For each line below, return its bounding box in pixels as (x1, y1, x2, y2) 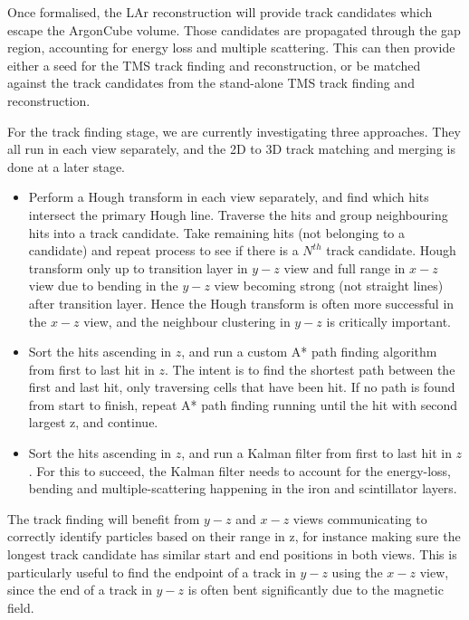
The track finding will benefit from (7, 509, 200, 528)
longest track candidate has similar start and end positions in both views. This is (7, 545, 457, 564)
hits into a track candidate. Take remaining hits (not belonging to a (28, 223, 405, 242)
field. (7, 597, 34, 616)
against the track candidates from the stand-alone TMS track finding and (7, 73, 415, 92)
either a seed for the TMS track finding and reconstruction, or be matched (7, 55, 421, 74)
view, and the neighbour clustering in (83, 311, 291, 330)
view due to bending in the (28, 276, 178, 295)
